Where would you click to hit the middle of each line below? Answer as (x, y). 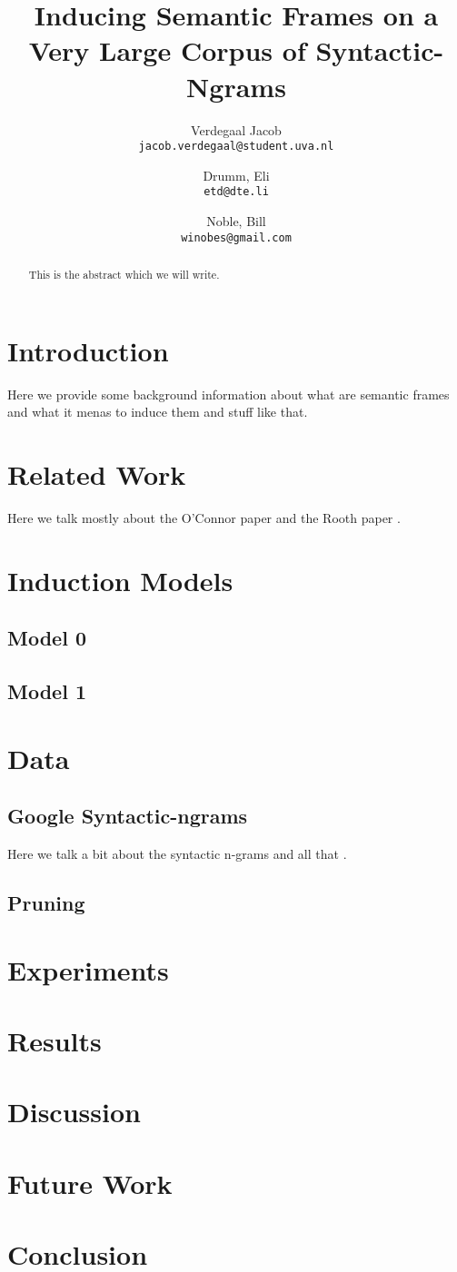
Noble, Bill (236, 221)
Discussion (74, 1112)
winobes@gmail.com (236, 237)
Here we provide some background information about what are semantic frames (228, 394)
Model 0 (47, 638)
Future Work (90, 1183)
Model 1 (47, 691)
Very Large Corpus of (167, 50)
